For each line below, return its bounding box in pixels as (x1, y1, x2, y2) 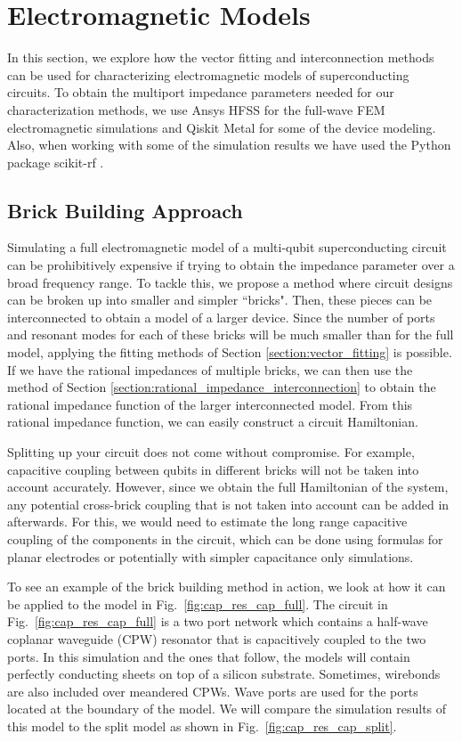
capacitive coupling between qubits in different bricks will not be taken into (7, 460, 419, 478)
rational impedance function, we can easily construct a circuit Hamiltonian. (7, 412, 418, 431)
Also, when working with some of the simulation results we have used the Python (7, 135, 451, 154)
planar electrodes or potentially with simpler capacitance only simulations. (7, 547, 414, 566)
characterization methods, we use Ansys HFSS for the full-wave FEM (7, 100, 385, 118)
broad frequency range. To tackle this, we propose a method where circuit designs (7, 273, 453, 291)
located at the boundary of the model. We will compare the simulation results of (7, 699, 447, 718)
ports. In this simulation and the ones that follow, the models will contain (7, 647, 410, 665)
